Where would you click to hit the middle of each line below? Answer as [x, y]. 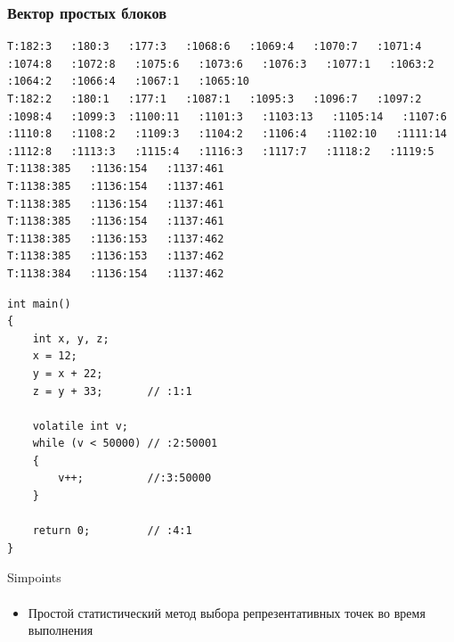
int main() [39, 304]
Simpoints [34, 577]
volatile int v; [81, 426]
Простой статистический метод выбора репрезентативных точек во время [227, 612]
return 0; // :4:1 [112, 531]
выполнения [61, 630]
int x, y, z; [71, 338]
